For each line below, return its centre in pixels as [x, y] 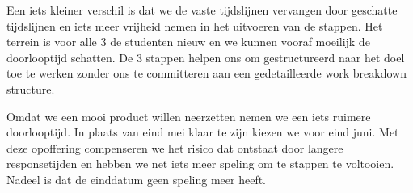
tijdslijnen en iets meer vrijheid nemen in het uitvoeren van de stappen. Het [195, 25]
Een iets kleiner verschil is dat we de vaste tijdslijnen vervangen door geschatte [202, 10]
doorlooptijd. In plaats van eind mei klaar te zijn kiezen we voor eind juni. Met [203, 132]
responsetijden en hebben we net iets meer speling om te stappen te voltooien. [200, 164]
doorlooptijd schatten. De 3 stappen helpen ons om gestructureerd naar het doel [206, 57]
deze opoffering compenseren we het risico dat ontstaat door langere [175, 147]
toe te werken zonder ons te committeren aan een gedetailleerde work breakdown [206, 73]
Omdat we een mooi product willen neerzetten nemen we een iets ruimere [189, 116]
